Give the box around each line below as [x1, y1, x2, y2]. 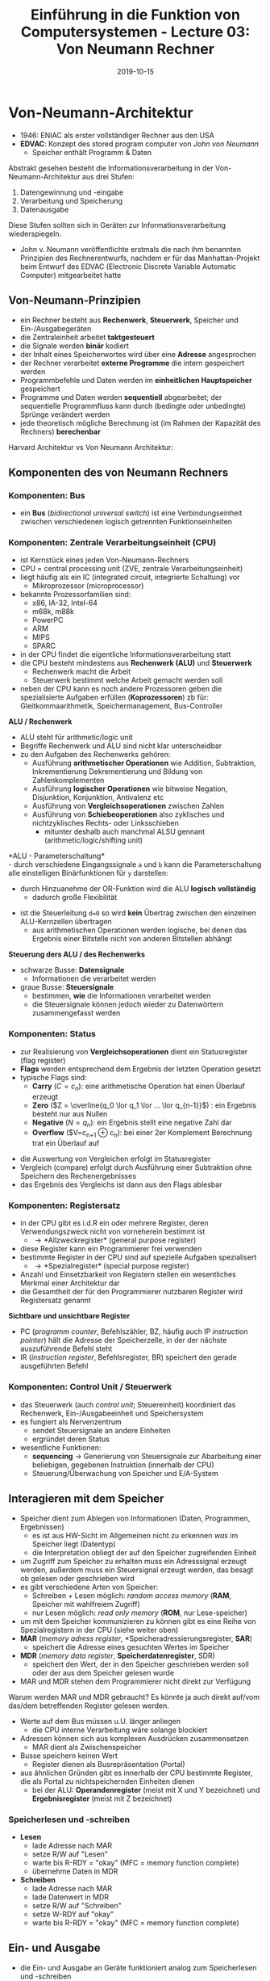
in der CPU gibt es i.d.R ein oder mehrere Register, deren [19, 1218, 210, 1228]
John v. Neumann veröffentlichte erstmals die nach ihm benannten [19, 244, 242, 254]
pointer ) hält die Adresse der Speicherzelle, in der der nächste [19, 1335, 227, 1345]
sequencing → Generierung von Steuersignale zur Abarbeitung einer [31, 1451, 262, 1461]
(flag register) [19, 1055, 66, 1065]
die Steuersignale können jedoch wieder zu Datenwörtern [31, 999, 224, 1009]
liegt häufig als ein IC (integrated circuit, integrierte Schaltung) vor [19, 572, 240, 583]
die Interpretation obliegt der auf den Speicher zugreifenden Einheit [31, 1547, 257, 1557]
